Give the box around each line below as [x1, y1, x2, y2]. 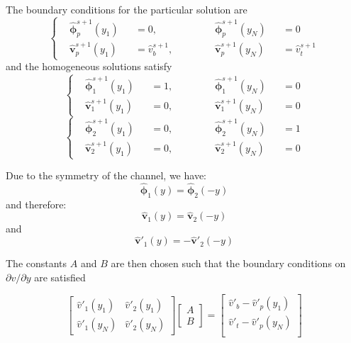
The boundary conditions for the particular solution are [6, 2, 247, 16]
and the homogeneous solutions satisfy [6, 59, 172, 74]
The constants [6, 256, 67, 271]
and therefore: [6, 196, 67, 211]
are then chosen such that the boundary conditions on [111, 256, 346, 271]
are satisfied [34, 269, 86, 284]
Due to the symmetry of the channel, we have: [6, 168, 206, 182]
